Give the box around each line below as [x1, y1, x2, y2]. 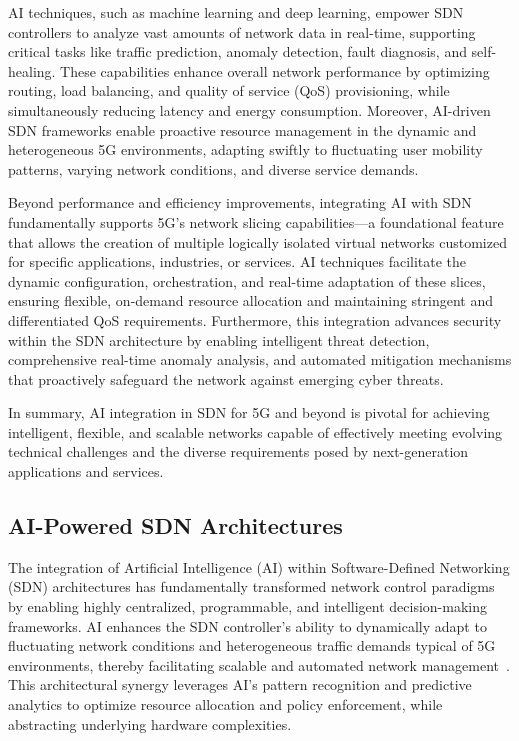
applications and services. [8, 461, 164, 482]
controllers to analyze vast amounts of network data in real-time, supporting [8, 21, 476, 42]
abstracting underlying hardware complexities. [8, 713, 292, 734]
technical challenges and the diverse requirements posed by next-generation [8, 441, 469, 462]
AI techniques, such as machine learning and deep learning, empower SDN [8, 2, 464, 22]
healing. [8, 60, 56, 81]
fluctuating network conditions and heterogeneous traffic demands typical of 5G [8, 635, 496, 656]
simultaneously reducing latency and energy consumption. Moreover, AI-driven [8, 99, 491, 120]
